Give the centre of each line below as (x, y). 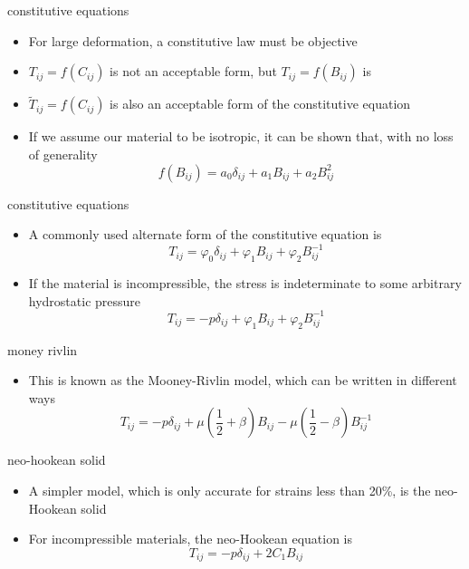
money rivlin (43, 349)
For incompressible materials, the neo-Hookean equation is (191, 539)
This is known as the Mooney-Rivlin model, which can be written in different (243, 380)
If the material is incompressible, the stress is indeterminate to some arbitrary (245, 283)
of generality (63, 154)
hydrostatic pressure (85, 300)
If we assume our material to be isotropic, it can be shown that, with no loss (241, 136)
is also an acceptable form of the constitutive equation (260, 104)
